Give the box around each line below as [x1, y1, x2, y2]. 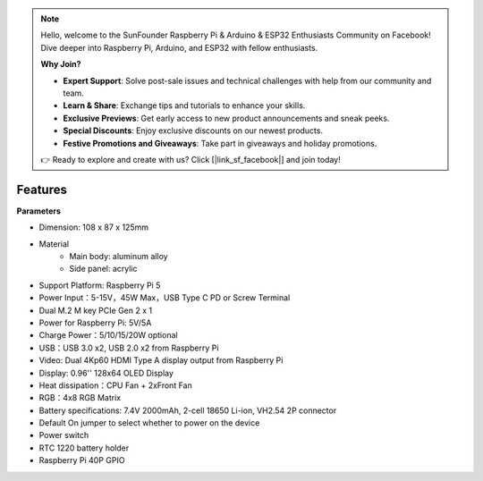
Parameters [16, 206, 62, 216]
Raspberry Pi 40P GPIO [38, 455, 125, 466]
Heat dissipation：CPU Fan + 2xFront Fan [38, 380, 192, 391]
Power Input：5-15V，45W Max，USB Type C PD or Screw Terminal [38, 292, 291, 303]
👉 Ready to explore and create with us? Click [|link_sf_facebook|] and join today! [40, 154, 341, 165]
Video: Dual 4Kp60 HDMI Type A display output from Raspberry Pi [38, 355, 284, 366]
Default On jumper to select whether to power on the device [38, 418, 260, 428]
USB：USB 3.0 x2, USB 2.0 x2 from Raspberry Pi [38, 342, 219, 353]
